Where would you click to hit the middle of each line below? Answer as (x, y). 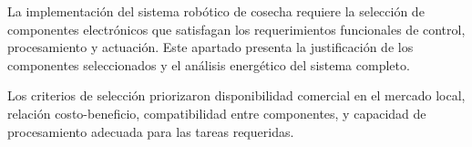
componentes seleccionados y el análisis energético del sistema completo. (209, 64)
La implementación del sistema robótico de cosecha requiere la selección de (216, 11)
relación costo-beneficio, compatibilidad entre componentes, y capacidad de (217, 113)
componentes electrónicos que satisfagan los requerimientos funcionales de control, (236, 29)
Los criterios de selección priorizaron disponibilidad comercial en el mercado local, (236, 95)
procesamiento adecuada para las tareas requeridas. (151, 131)
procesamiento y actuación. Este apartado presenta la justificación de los (210, 47)
